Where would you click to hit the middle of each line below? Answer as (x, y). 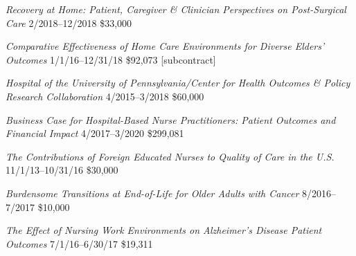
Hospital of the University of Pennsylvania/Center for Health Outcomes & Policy (178, 83)
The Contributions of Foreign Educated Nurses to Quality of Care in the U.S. (170, 156)
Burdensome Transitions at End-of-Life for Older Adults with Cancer (152, 193)
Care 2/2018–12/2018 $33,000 (69, 22)
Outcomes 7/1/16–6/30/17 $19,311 (79, 243)
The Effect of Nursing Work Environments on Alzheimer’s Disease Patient (164, 230)
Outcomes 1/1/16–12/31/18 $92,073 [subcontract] (111, 59)
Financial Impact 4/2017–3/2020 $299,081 (95, 133)
